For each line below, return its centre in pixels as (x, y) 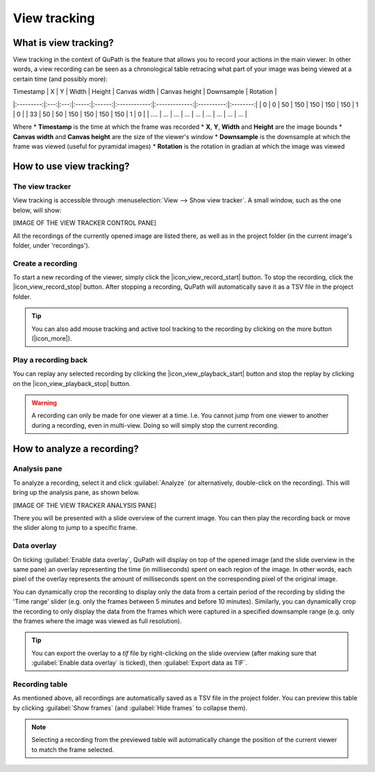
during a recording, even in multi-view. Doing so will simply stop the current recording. (155, 425)
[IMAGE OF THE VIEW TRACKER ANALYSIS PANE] (85, 505)
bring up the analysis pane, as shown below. (76, 492)
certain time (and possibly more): (60, 79)
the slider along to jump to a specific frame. (75, 528)
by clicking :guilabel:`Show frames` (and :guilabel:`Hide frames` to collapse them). (130, 708)
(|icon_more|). (52, 338)
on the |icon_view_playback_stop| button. (72, 383)
